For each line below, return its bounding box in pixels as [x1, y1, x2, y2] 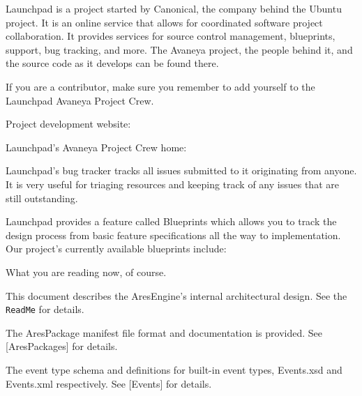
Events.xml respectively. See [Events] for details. [6, 376, 212, 390]
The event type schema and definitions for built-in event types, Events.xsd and [6, 362, 342, 376]
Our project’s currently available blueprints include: [6, 241, 227, 256]
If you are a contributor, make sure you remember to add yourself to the [6, 79, 315, 93]
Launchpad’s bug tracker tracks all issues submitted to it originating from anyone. [6, 163, 357, 178]
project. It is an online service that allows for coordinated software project [6, 15, 323, 29]
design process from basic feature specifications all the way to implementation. [6, 227, 341, 242]
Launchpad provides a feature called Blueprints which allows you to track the [6, 214, 337, 229]
